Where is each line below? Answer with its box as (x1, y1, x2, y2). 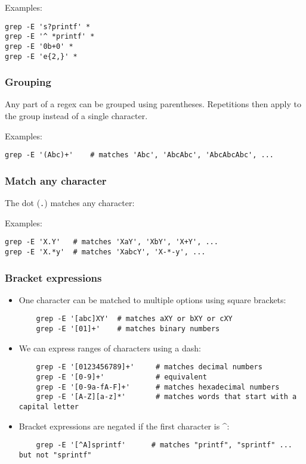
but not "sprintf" (18, 450, 92, 459)
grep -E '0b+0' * (5, 42, 73, 51)
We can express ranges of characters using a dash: (18, 341, 201, 354)
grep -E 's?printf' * (5, 22, 91, 31)
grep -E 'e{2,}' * (5, 52, 78, 61)
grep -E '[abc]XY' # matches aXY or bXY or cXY (36, 314, 233, 323)
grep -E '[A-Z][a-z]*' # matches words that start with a (36, 393, 297, 401)
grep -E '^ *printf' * (5, 32, 95, 41)
